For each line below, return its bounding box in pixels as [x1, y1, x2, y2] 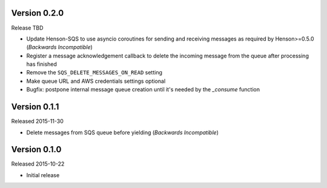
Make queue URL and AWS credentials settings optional [26, 77, 166, 85]
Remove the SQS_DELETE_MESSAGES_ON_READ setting [26, 69, 163, 76]
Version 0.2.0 [11, 8, 64, 18]
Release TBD [11, 24, 44, 31]
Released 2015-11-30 [11, 118, 64, 125]
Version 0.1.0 [11, 144, 62, 155]
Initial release [26, 171, 60, 178]
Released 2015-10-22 [11, 160, 65, 167]
